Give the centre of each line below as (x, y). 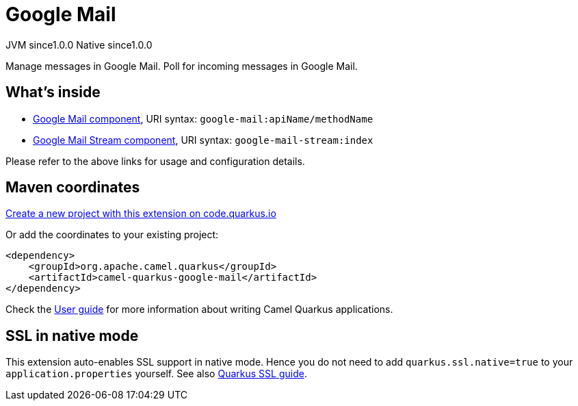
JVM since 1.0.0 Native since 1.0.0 (79, 45)
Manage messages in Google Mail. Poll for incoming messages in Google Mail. (182, 66)
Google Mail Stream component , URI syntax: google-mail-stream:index (203, 140)
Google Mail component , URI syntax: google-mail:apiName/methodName (203, 118)
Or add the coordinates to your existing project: (112, 235)
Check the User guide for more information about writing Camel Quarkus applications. (199, 309)
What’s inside (53, 92)
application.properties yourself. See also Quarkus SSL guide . (156, 374)
